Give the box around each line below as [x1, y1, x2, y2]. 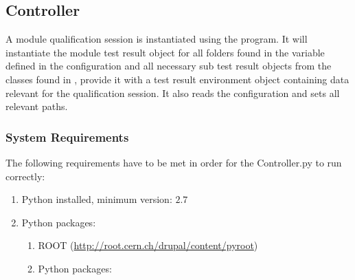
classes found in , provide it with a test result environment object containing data [5, 72, 350, 86]
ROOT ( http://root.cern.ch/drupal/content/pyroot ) [38, 238, 258, 252]
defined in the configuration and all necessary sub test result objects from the [5, 58, 332, 73]
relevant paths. [5, 99, 68, 114]
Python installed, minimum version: [21, 192, 172, 206]
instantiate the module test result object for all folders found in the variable [5, 45, 325, 59]
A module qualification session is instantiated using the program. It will [5, 32, 308, 46]
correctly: [5, 169, 45, 183]
